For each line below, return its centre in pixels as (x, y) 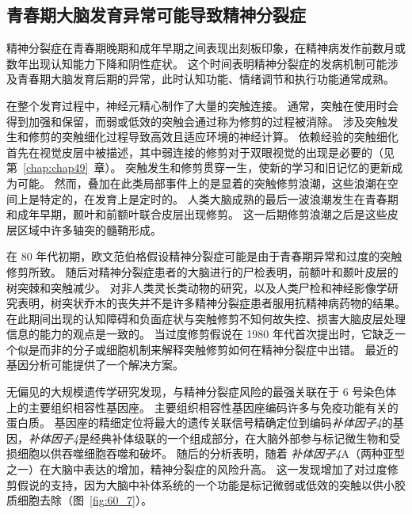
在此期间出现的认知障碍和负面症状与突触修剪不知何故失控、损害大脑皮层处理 (206, 318)
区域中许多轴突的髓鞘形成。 (89, 229)
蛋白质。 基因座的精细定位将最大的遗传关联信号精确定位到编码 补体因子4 (194, 423)
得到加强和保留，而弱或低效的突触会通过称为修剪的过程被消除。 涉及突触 (197, 121)
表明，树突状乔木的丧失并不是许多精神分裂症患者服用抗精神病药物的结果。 (211, 303)
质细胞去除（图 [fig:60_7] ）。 (79, 500)
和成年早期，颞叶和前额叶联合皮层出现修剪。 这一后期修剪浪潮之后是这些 (197, 214)
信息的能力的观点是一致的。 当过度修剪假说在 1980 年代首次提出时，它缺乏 (200, 334)
